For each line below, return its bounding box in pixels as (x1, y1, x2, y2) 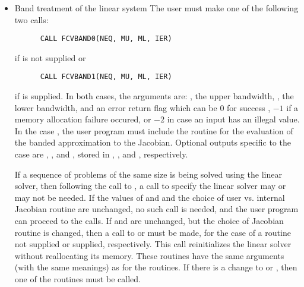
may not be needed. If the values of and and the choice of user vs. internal (14, 191, 285, 203)
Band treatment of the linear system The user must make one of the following (14, 2, 299, 14)
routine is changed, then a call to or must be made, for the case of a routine (14, 226, 291, 238)
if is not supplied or (14, 51, 86, 64)
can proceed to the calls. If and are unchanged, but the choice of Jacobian (14, 215, 284, 227)
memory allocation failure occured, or (14, 113, 151, 125)
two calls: (14, 13, 49, 26)
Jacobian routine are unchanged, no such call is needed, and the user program (14, 203, 299, 215)
